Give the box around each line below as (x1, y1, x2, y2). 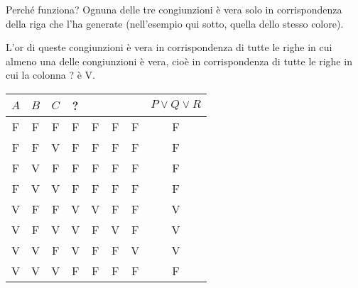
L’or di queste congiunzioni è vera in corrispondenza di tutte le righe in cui (6, 40, 332, 55)
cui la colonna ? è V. (6, 67, 95, 82)
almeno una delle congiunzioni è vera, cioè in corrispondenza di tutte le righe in (6, 53, 352, 68)
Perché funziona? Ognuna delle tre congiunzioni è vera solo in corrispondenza (6, 2, 342, 16)
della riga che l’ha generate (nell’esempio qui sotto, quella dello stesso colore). (6, 16, 344, 31)
